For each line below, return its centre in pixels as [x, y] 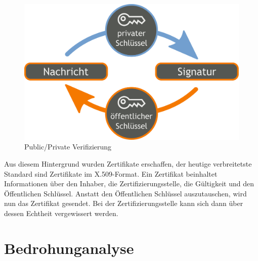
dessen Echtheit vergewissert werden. [61, 213]
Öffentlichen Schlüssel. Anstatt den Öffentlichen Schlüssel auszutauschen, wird [125, 193]
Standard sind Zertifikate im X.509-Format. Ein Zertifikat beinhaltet [111, 173]
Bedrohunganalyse [69, 248]
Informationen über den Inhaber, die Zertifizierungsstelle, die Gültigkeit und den [129, 184]
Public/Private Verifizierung [68, 147]
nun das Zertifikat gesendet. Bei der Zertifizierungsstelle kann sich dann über [124, 203]
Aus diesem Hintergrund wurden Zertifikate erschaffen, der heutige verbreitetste [128, 163]
